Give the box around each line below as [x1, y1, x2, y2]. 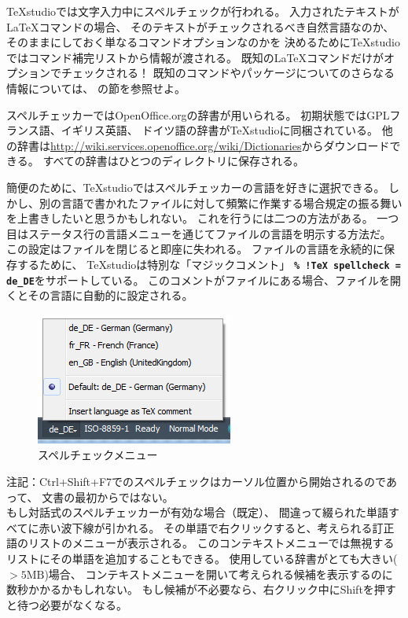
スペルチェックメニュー [38, 447, 158, 463]
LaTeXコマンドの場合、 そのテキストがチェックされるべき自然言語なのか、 [6, 18, 395, 35]
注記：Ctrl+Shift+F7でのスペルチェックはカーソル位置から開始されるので [6, 473, 386, 489]
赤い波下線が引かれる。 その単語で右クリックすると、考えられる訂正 [39, 519, 395, 535]
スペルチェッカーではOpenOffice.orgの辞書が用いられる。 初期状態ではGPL [6, 106, 390, 123]
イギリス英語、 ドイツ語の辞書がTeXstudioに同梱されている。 [61, 122, 379, 138]
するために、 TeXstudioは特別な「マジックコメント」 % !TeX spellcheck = [17, 256, 402, 272]
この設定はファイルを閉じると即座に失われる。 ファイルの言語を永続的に [6, 241, 384, 257]
